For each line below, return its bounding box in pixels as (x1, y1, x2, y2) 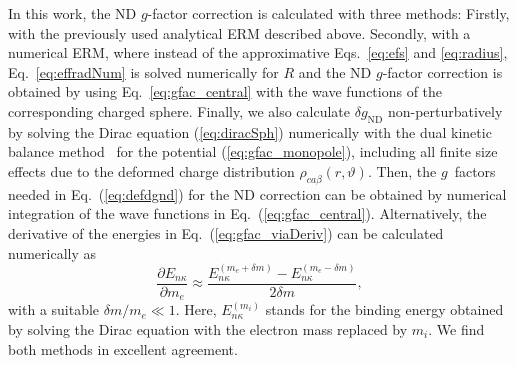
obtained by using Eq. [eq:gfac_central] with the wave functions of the (8, 81, 443, 102)
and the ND (298, 61, 372, 82)
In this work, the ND (8, 3, 137, 23)
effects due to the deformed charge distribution (8, 160, 295, 181)
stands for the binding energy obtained (265, 299, 504, 320)
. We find (428, 319, 485, 340)
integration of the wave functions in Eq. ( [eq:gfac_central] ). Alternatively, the (8, 203, 487, 224)
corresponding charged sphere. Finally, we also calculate (8, 100, 351, 121)
